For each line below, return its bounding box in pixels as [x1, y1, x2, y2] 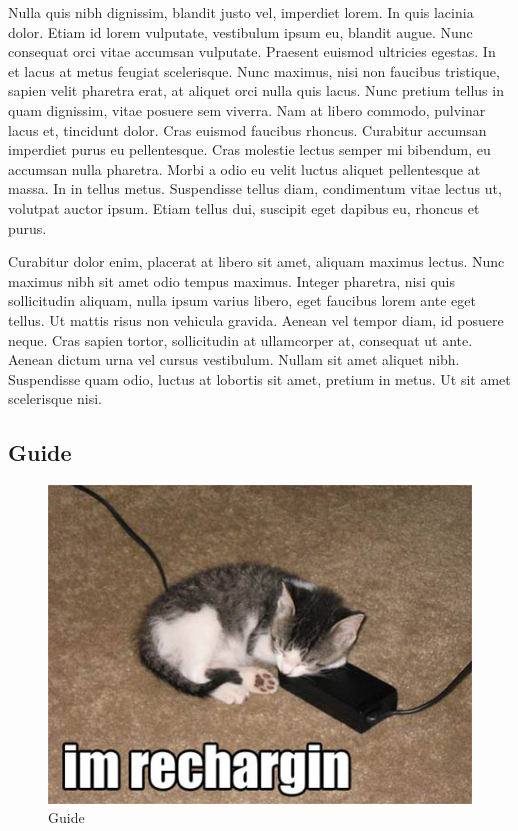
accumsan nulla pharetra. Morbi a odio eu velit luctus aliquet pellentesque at [8, 158, 481, 179]
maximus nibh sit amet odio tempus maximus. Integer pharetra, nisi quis [8, 270, 456, 291]
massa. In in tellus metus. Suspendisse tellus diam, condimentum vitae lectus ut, [8, 178, 502, 199]
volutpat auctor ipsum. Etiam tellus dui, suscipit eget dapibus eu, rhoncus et [8, 197, 480, 218]
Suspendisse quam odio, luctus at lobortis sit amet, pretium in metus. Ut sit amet [8, 368, 511, 389]
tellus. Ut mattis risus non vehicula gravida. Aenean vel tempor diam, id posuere [8, 309, 504, 330]
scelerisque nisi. [8, 388, 102, 409]
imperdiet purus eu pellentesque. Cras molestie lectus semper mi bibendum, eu [8, 139, 491, 160]
